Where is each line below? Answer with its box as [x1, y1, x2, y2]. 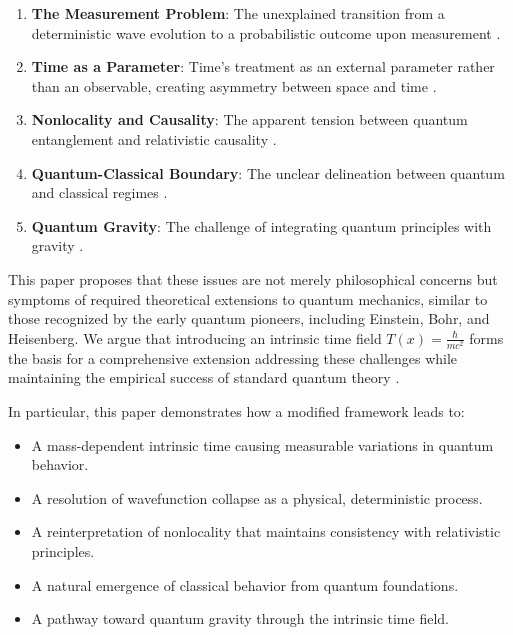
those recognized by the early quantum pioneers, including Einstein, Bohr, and [8, 308, 490, 329]
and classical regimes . [31, 182, 168, 203]
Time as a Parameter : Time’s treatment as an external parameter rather [31, 56, 495, 77]
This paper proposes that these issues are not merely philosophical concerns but [8, 268, 498, 289]
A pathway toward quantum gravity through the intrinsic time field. [31, 608, 449, 629]
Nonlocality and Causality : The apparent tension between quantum [31, 109, 468, 130]
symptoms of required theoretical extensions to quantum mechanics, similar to [8, 288, 488, 309]
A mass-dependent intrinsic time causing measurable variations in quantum [31, 434, 494, 455]
